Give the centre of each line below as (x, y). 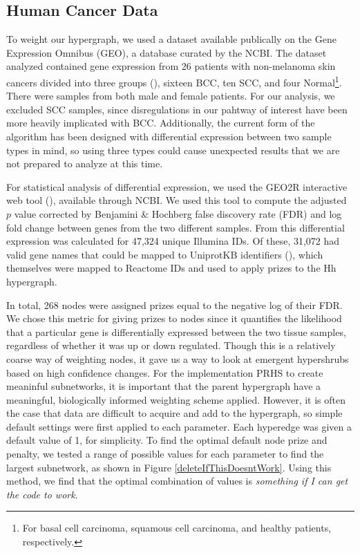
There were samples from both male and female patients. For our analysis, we (171, 96)
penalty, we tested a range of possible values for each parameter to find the (165, 454)
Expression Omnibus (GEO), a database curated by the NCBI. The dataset (167, 52)
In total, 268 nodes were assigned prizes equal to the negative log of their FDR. (174, 304)
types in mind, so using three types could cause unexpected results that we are (173, 150)
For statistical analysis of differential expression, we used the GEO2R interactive (177, 186)
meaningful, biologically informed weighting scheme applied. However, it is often (176, 399)
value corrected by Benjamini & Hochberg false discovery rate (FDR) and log (178, 213)
